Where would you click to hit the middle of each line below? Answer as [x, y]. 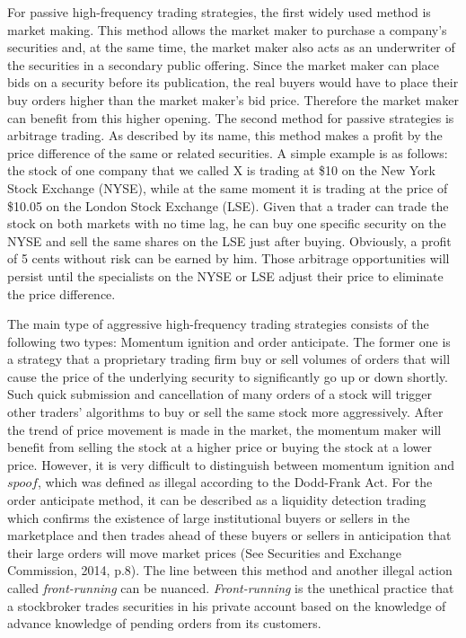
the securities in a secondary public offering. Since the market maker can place [224, 64]
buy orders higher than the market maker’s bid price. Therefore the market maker [233, 99]
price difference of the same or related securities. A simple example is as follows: [228, 152]
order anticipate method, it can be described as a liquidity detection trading [217, 500]
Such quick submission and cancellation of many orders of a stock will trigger [220, 394]
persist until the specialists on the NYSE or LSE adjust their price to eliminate [225, 275]
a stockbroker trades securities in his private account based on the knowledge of [227, 605]
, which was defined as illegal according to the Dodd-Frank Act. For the [235, 482]
